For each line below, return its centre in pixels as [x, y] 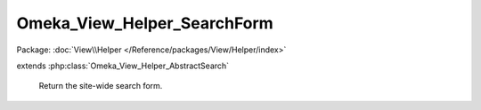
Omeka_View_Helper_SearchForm [145, 23]
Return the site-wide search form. [101, 86]
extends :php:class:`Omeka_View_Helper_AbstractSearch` [123, 66]
